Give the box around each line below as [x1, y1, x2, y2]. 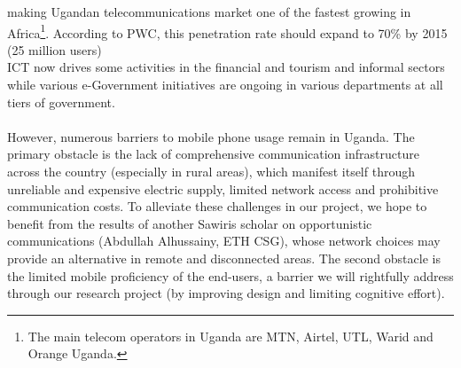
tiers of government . [7, 92, 115, 111]
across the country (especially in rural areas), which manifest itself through [7, 162, 415, 180]
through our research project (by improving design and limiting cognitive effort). [7, 284, 445, 302]
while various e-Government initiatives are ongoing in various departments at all [7, 75, 443, 94]
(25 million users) [7, 40, 102, 59]
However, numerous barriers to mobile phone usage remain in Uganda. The [7, 127, 415, 145]
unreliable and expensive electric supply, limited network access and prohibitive [7, 179, 439, 198]
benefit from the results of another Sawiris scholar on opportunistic [7, 214, 372, 232]
